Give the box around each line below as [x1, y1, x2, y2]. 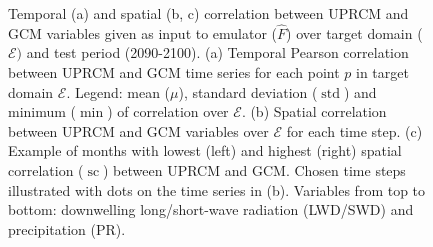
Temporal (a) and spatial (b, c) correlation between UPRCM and [8, 3, 409, 23]
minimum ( [8, 101, 77, 122]
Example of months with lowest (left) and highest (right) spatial [8, 140, 402, 161]
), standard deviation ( [178, 81, 318, 102]
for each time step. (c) [286, 120, 423, 141]
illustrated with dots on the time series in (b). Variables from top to [8, 179, 426, 200]
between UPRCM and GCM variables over [8, 120, 269, 141]
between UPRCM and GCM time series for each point [8, 62, 340, 82]
